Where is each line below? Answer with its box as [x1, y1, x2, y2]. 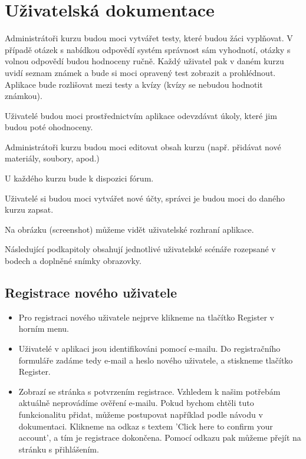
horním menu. [18, 322, 70, 335]
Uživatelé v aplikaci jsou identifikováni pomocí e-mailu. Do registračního [18, 342, 281, 355]
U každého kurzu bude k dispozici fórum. [5, 172, 154, 184]
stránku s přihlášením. [18, 443, 99, 455]
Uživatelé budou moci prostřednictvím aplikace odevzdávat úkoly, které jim [5, 109, 277, 121]
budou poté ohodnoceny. [5, 121, 93, 133]
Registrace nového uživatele [5, 283, 177, 302]
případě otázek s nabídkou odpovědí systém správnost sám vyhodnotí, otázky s [5, 43, 291, 55]
